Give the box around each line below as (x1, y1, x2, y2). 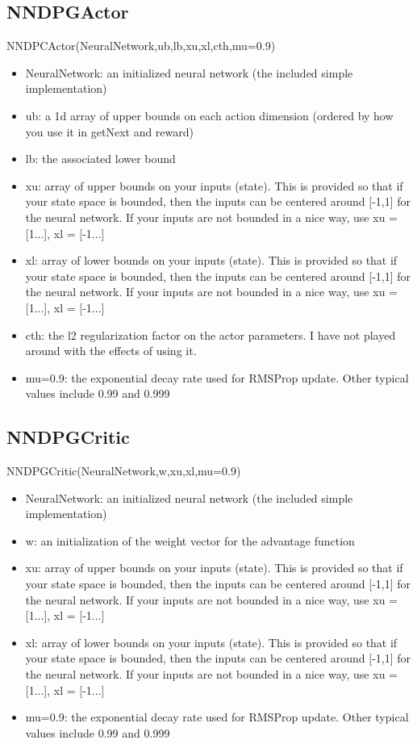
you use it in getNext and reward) (25, 123, 194, 140)
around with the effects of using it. (25, 342, 197, 359)
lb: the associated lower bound (25, 150, 176, 167)
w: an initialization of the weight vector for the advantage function (25, 532, 355, 549)
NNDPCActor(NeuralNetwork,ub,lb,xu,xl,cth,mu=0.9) (6, 37, 276, 54)
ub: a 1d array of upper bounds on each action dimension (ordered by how (25, 107, 394, 123)
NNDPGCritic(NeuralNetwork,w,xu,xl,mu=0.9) (6, 462, 241, 479)
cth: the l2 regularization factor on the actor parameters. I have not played (25, 326, 396, 343)
